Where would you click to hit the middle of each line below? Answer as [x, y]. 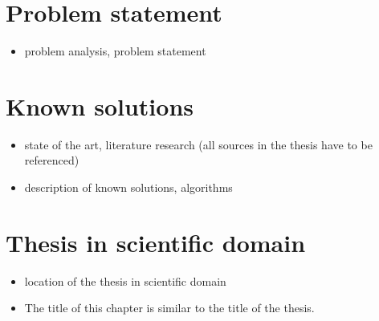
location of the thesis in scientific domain [125, 280]
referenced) [52, 160]
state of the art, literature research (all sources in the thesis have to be [198, 144]
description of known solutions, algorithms [128, 187]
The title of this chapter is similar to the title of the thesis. [169, 308]
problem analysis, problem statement [115, 51]
